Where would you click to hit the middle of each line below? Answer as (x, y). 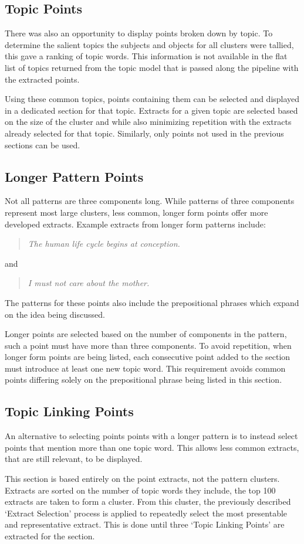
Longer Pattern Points (74, 176)
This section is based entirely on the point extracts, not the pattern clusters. (142, 479)
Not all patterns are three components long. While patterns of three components (150, 201)
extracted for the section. (50, 536)
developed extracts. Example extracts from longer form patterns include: (135, 224)
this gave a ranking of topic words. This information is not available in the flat (146, 56)
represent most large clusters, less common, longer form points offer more (136, 212)
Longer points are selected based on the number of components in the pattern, (146, 334)
